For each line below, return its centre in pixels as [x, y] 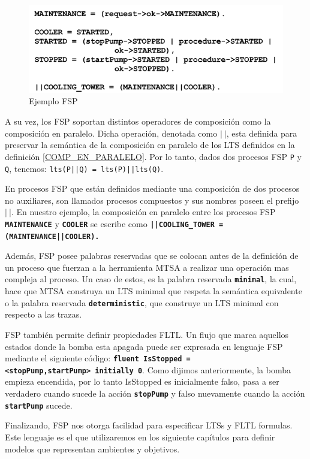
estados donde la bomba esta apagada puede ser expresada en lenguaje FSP [144, 346]
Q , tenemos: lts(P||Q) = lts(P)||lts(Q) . [84, 168]
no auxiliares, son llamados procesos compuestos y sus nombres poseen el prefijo [152, 200]
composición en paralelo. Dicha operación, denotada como [111, 133]
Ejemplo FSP [53, 101]
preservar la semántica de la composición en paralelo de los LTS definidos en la [150, 145]
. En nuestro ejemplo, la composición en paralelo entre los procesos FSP [143, 212]
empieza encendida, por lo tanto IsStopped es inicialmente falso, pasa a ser [142, 381]
